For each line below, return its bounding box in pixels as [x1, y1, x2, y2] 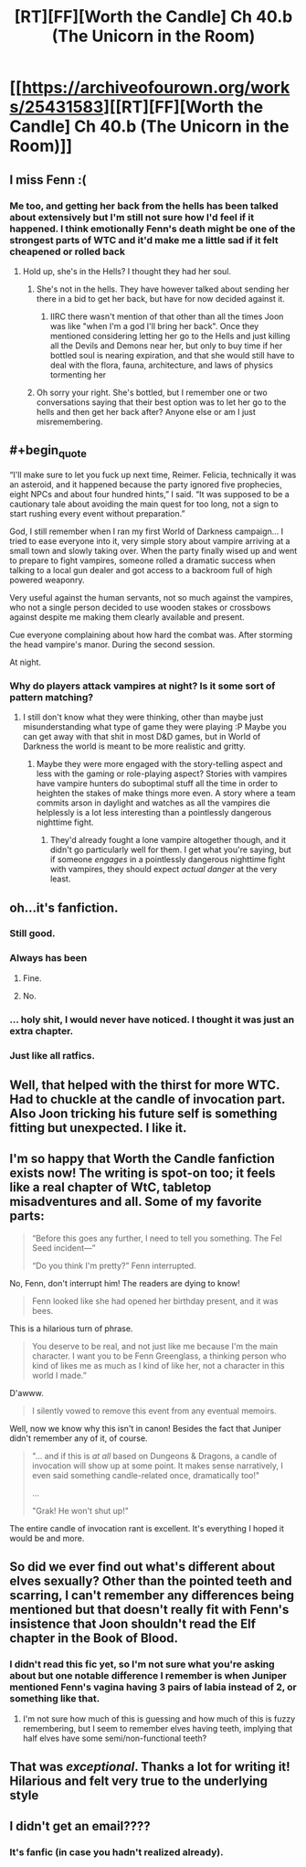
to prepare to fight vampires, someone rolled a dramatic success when [9, 555, 276, 566]
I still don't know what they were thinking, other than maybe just [22, 711, 264, 723]
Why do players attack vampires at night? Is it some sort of [9, 679, 276, 692]
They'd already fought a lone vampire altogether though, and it [49, 835, 286, 846]
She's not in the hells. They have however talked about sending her [36, 283, 290, 294]
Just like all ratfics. [9, 1049, 96, 1062]
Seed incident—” [31, 1242, 96, 1254]
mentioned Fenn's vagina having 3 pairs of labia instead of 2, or [9, 1680, 297, 1693]
